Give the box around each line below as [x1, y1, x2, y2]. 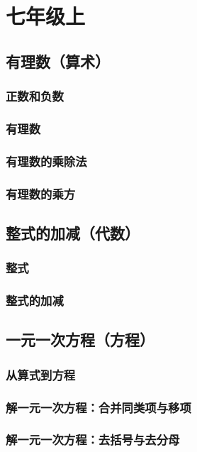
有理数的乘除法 [6, 152, 87, 170]
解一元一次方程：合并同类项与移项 [6, 398, 191, 416]
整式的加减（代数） [6, 221, 140, 243]
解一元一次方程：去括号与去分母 [6, 431, 180, 448]
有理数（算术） [6, 50, 110, 72]
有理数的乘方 [6, 184, 76, 202]
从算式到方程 [6, 365, 76, 383]
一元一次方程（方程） [6, 329, 154, 351]
